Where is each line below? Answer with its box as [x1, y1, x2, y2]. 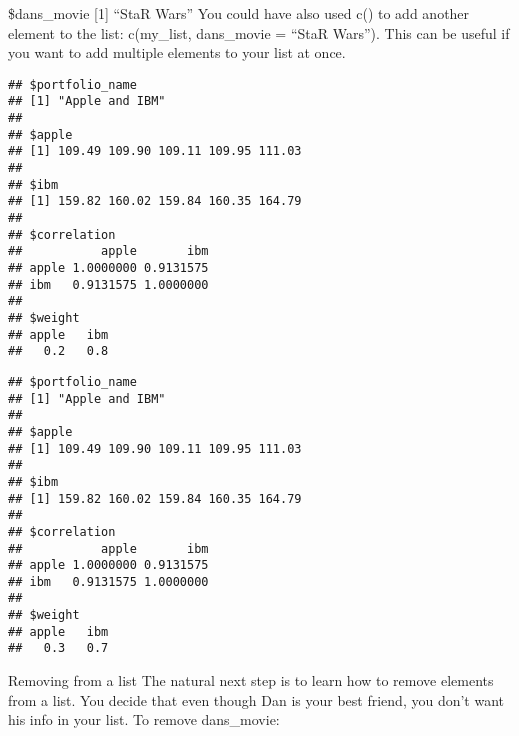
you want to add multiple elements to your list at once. [8, 42, 346, 63]
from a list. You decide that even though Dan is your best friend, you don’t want [8, 689, 505, 710]
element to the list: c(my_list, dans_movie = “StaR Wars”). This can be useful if [8, 22, 510, 43]
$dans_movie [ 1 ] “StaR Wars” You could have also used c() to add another [8, 3, 470, 23]
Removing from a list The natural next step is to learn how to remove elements [8, 670, 494, 691]
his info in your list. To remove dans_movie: [8, 709, 280, 730]
